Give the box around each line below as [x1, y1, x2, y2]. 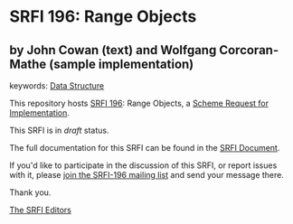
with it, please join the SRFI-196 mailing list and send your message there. [9, 170, 285, 180]
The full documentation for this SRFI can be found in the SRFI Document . [9, 143, 280, 153]
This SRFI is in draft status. [9, 125, 109, 135]
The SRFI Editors [9, 205, 72, 215]
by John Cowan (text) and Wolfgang [9, 42, 217, 58]
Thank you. [9, 187, 52, 198]
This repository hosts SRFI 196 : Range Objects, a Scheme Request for [9, 98, 269, 108]
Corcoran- [218, 42, 279, 58]
